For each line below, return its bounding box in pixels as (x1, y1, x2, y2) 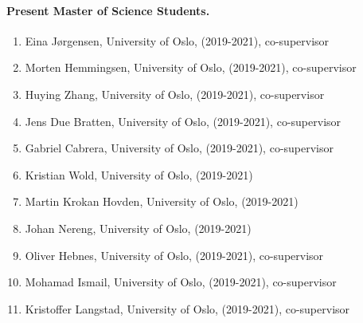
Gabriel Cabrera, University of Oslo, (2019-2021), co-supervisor (25, 140, 334, 156)
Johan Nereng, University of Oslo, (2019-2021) (25, 219, 252, 236)
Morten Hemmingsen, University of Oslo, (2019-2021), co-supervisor (25, 59, 357, 76)
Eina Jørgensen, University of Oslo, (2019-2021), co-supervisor (25, 32, 330, 49)
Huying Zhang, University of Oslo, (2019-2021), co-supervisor (25, 85, 325, 102)
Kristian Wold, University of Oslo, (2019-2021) (25, 166, 253, 183)
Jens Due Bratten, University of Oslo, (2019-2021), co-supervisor (25, 112, 342, 129)
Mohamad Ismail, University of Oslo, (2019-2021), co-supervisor (25, 274, 337, 290)
